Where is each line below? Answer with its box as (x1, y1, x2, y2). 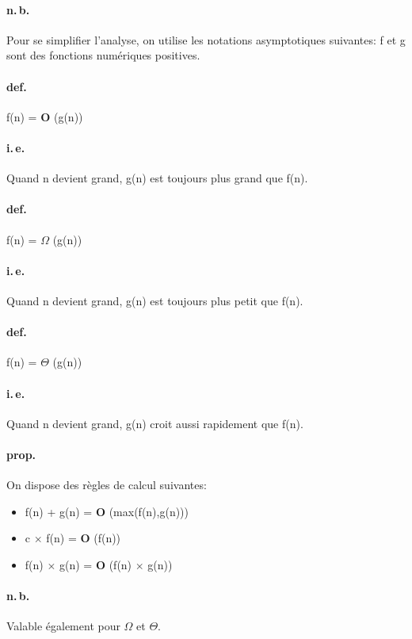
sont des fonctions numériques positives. (6, 47, 200, 63)
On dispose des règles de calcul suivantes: (6, 476, 207, 493)
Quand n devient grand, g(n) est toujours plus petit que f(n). (6, 292, 303, 308)
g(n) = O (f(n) (59, 556, 132, 572)
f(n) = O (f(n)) (46, 530, 121, 546)
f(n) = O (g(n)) (6, 108, 83, 124)
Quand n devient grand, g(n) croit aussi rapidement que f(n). (6, 415, 303, 431)
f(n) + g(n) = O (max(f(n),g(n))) (25, 503, 189, 519)
